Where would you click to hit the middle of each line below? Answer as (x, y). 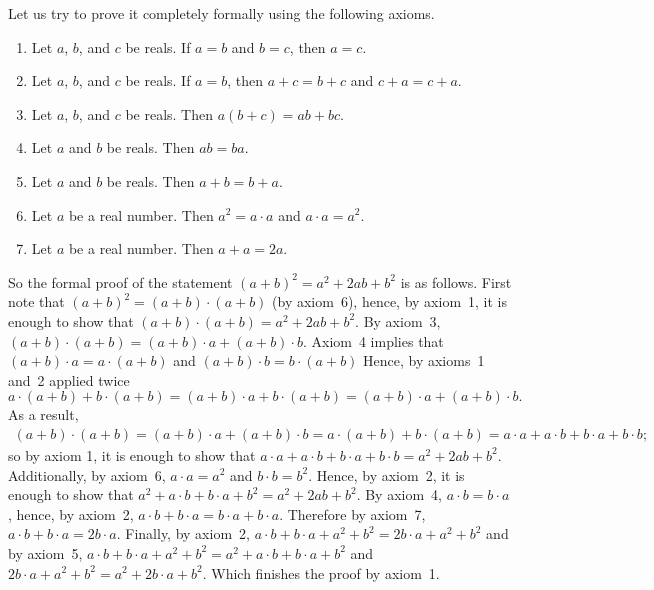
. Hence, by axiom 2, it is (386, 474)
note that (36, 301)
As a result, (43, 414)
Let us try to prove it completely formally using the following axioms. (221, 13)
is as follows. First (456, 281)
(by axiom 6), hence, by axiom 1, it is (390, 301)
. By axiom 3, (398, 320)
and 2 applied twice (69, 379)
